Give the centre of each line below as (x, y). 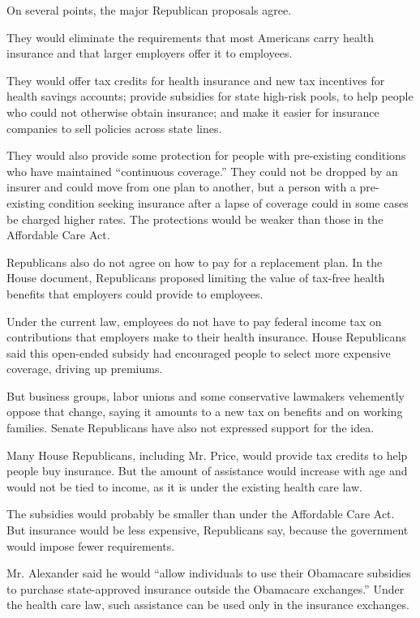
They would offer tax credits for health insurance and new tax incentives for (196, 80)
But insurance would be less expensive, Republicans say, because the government (208, 530)
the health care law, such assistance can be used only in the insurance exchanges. (208, 605)
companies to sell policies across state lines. (114, 128)
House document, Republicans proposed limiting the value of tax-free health (196, 278)
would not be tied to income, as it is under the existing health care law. (184, 486)
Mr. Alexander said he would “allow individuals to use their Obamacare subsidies (209, 573)
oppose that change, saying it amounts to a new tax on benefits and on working (205, 412)
